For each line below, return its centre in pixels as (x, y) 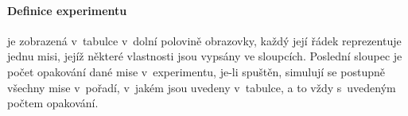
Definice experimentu (67, 10)
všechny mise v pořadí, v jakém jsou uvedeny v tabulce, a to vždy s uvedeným (202, 87)
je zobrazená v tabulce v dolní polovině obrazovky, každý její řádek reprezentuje (204, 40)
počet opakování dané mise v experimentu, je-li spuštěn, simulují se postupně (196, 71)
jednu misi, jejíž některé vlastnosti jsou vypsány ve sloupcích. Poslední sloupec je (205, 56)
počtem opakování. (53, 103)
